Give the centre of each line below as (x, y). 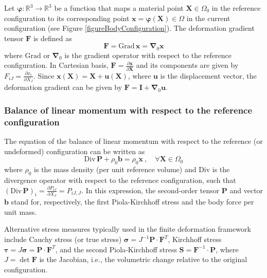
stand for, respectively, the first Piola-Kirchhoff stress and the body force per (132, 202)
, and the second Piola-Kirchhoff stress (116, 249)
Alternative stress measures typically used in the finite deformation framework (128, 229)
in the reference (236, 8)
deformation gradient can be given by (63, 87)
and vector (246, 190)
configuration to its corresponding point (67, 18)
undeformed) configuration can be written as (75, 151)
